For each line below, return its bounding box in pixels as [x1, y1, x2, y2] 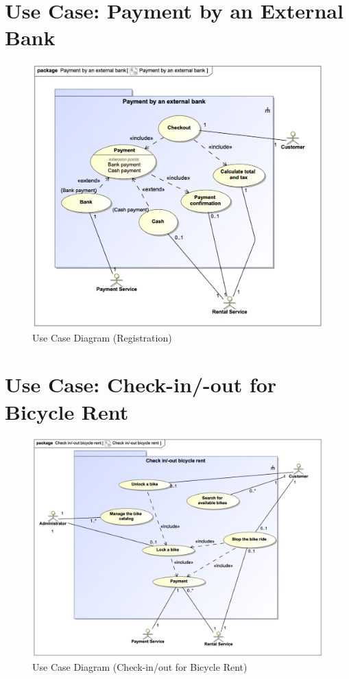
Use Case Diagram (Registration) [32, 330, 172, 344]
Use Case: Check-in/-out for [5, 370, 277, 398]
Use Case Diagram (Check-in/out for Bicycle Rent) [32, 659, 248, 674]
